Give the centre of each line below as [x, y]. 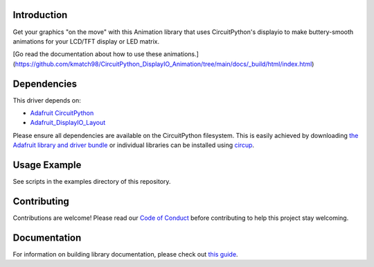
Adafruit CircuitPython [62, 113]
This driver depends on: [47, 100]
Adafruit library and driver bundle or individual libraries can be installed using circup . [134, 145]
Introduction [40, 15]
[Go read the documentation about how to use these [88, 54]
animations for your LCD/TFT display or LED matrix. [86, 41]
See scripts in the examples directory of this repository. [92, 182]
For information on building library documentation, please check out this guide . [125, 254]
